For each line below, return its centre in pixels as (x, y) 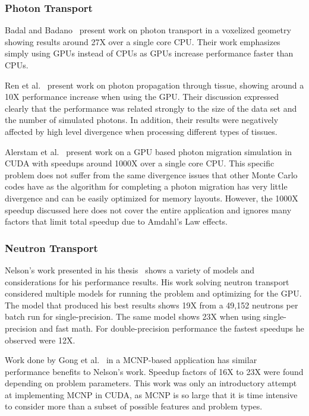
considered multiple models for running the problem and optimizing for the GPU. (153, 293)
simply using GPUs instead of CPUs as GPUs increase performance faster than (149, 53)
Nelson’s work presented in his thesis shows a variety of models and (130, 270)
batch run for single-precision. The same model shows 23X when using (133, 316)
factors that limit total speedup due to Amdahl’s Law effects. (116, 221)
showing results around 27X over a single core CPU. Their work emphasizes (143, 41)
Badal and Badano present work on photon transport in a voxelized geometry (148, 30)
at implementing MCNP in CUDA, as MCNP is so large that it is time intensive (151, 394)
